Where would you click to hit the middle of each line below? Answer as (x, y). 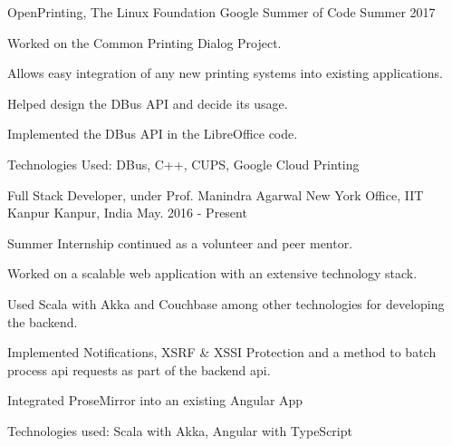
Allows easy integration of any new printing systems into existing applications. (225, 73)
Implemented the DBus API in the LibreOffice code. (153, 134)
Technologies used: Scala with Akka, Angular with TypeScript (180, 430)
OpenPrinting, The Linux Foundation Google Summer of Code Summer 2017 (221, 12)
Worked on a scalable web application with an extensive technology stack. (212, 273)
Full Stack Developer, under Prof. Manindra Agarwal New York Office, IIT (216, 194)
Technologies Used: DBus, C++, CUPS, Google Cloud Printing (183, 164)
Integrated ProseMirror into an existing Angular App (155, 400)
